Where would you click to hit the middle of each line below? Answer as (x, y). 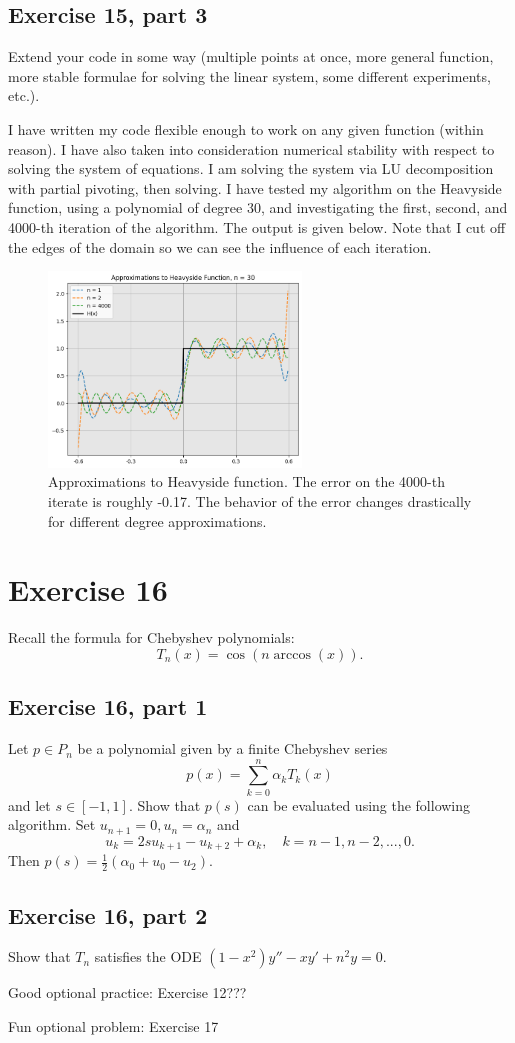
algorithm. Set (52, 824)
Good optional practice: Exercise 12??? (127, 992)
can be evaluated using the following (359, 804)
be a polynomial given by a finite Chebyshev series (232, 748)
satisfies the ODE (148, 956)
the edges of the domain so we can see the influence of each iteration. (220, 246)
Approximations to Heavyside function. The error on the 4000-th (246, 481)
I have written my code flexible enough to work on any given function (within (246, 128)
